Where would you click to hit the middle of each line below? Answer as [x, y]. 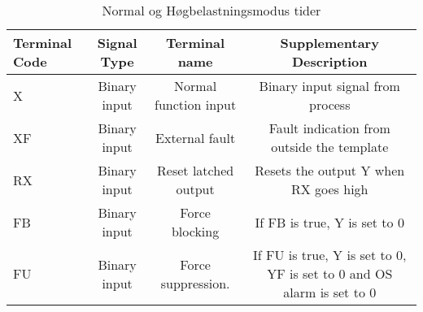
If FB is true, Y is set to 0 [329, 222]
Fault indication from [329, 128]
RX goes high [329, 189]
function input [196, 104]
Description [329, 61]
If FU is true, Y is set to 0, [329, 255]
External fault [196, 137]
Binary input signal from [329, 86]
